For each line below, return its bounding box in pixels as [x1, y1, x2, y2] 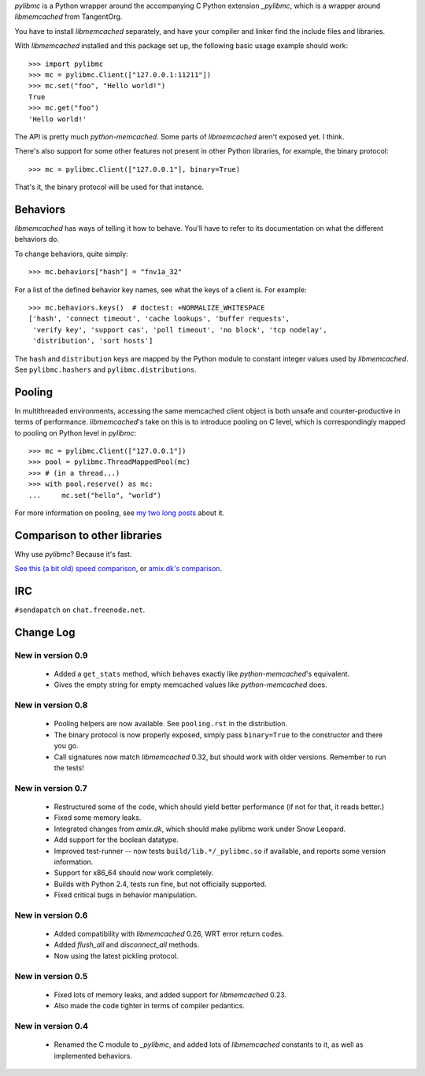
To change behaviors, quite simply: [14, 249, 129, 258]
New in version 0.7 [14, 782, 87, 793]
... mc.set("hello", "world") [28, 491, 161, 499]
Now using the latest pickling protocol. [54, 951, 179, 960]
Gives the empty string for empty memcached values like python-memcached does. [54, 680, 327, 689]
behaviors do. [14, 235, 59, 244]
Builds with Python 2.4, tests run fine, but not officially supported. [54, 879, 267, 889]
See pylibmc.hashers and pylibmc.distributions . [14, 365, 197, 374]
